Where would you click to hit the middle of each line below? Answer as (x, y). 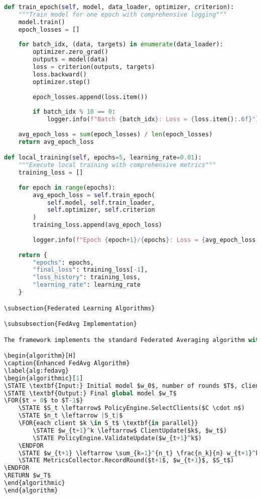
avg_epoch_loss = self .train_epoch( (94, 195)
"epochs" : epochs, (63, 262)
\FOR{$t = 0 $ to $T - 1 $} (44, 401)
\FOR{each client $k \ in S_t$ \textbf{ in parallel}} (108, 423)
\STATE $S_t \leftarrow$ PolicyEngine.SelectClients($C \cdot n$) (132, 408)
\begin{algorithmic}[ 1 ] (44, 378)
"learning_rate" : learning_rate (87, 285)
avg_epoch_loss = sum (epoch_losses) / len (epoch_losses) (115, 134)
